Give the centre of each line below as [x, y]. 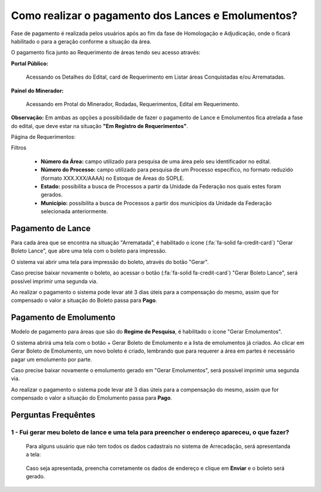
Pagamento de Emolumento [63, 318]
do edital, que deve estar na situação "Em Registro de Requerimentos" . [100, 126]
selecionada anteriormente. [74, 211]
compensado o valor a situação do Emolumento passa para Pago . [92, 398]
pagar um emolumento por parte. [51, 359]
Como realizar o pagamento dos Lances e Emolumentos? [154, 15]
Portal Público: [30, 63]
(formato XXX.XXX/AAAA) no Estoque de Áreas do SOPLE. [112, 178]
